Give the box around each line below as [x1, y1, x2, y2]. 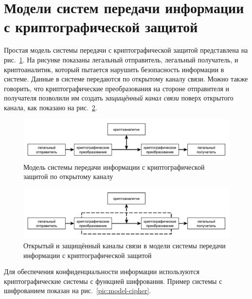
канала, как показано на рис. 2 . [4, 102, 97, 112]
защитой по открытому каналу [23, 171, 113, 181]
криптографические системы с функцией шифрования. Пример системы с [4, 276, 222, 286]
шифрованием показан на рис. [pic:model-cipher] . [4, 285, 151, 296]
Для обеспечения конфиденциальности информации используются [4, 266, 199, 277]
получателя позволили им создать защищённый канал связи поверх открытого [4, 93, 234, 103]
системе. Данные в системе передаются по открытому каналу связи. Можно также [4, 74, 248, 84]
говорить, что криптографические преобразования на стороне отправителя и [4, 83, 230, 93]
